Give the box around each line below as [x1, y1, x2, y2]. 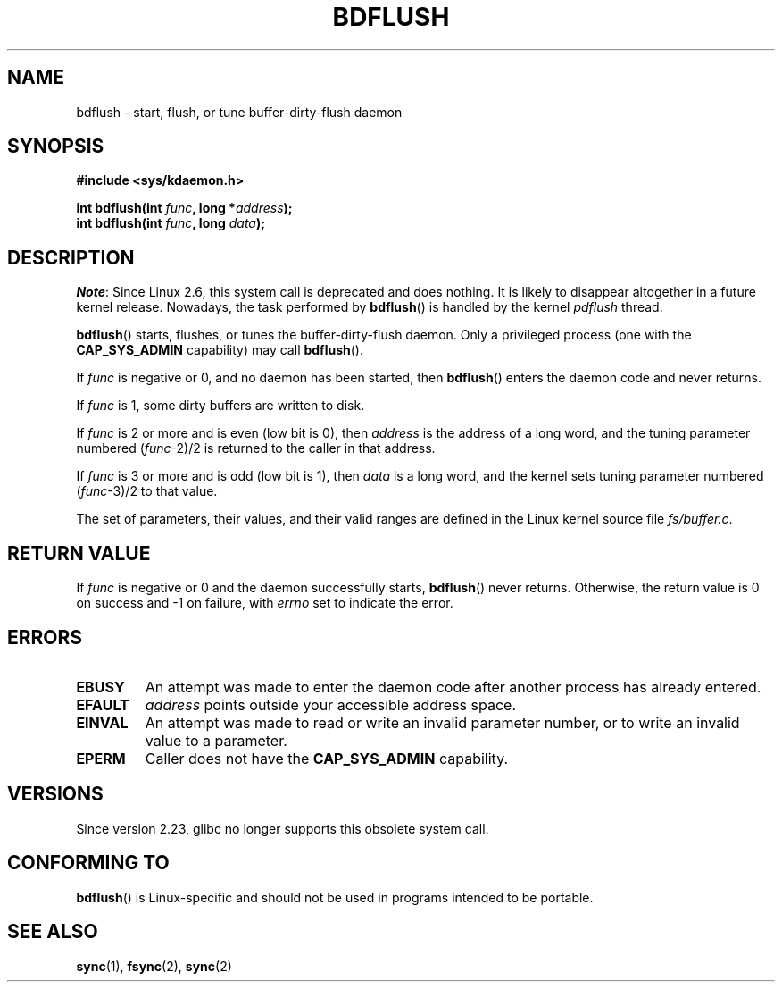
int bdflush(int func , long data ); [76, 215, 266, 231]
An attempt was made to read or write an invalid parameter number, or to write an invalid [145, 713, 740, 732]
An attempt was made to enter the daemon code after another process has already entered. [145, 677, 761, 696]
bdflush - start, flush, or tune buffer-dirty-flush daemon [76, 104, 403, 120]
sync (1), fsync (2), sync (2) [76, 958, 232, 974]
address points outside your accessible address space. [145, 695, 517, 714]
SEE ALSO [7, 920, 98, 943]
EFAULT [76, 695, 129, 714]
